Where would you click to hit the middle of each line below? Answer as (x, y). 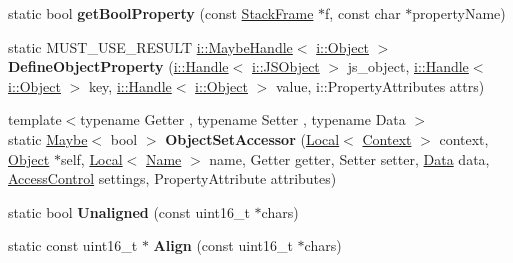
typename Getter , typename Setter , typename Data (243, 119)
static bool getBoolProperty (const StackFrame (161, 13)
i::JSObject (285, 66)
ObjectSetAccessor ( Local (252, 138)
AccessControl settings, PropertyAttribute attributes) (172, 178)
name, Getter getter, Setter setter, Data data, (349, 158)
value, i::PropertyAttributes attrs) (380, 85)
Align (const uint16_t (223, 245)
